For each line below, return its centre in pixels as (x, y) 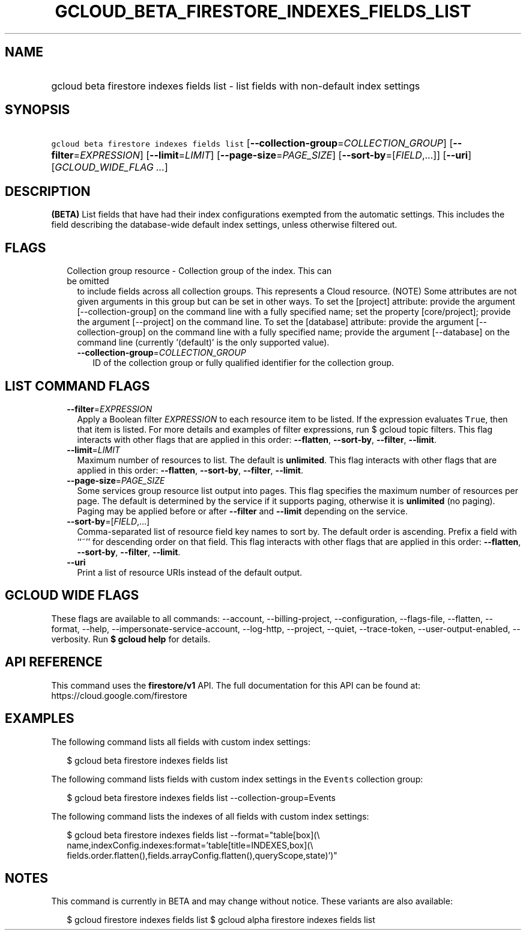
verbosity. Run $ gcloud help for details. (131, 639)
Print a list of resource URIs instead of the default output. (190, 572)
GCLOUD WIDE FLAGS (72, 595)
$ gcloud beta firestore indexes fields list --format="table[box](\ (193, 835)
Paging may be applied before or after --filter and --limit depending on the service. (242, 511)
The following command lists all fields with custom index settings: (181, 742)
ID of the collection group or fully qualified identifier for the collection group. (243, 363)
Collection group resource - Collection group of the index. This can (199, 271)
